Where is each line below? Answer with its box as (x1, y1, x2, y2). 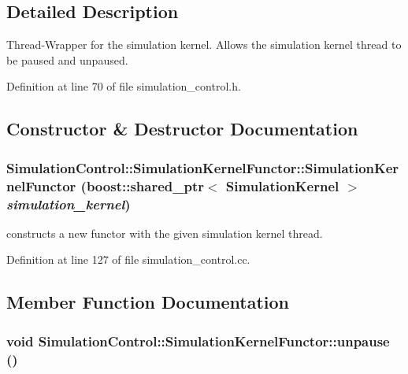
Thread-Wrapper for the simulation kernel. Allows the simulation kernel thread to (6, 36, 402, 53)
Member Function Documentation (6, 290, 290, 314)
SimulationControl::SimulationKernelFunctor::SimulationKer (6, 157, 399, 177)
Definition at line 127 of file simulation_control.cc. (6, 251, 250, 268)
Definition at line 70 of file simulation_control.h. (6, 78, 241, 94)
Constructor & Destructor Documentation (6, 117, 358, 141)
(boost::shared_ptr (80, 176, 204, 195)
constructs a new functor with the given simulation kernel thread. (6, 224, 323, 241)
